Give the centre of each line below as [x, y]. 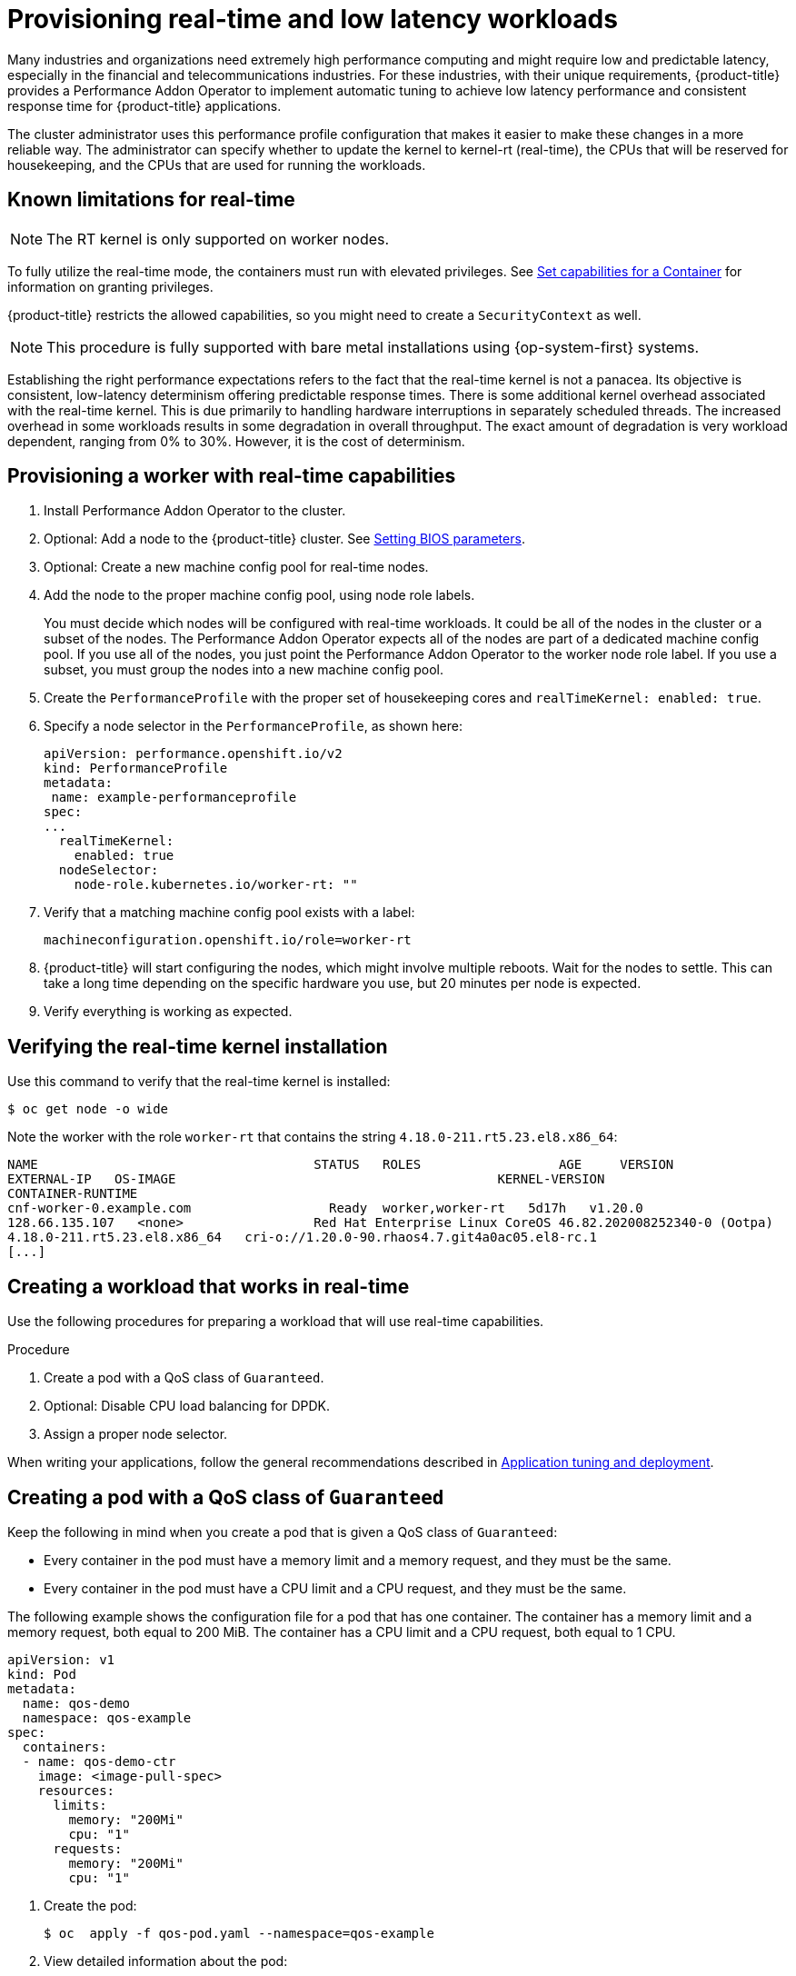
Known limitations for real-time [151, 200]
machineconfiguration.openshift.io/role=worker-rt [228, 940]
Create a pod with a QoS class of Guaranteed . [184, 1378]
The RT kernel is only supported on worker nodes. [218, 239]
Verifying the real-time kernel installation [198, 1046]
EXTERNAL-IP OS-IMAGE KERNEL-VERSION [306, 1179]
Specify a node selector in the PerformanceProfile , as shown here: [253, 726]
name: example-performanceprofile [174, 798]
